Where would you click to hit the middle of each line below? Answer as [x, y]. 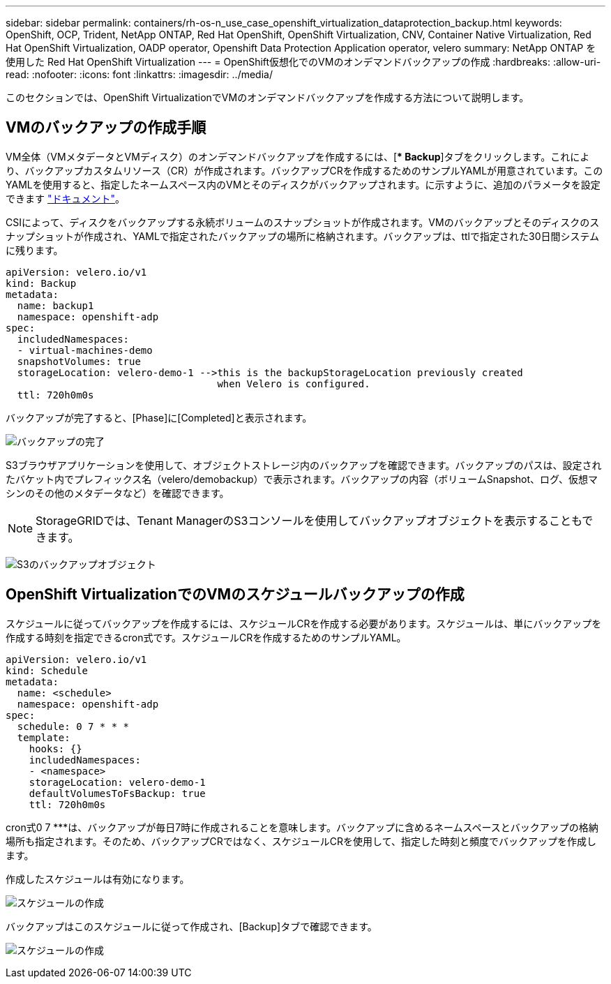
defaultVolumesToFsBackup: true [117, 793]
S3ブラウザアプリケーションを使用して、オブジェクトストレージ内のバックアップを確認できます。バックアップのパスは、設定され [304, 465]
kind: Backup [41, 283]
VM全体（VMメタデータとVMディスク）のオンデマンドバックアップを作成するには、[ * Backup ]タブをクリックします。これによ [298, 156]
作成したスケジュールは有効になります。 [98, 879]
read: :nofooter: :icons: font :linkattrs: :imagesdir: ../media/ [139, 74]
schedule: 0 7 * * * [73, 726]
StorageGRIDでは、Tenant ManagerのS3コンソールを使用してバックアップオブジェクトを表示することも [309, 520]
